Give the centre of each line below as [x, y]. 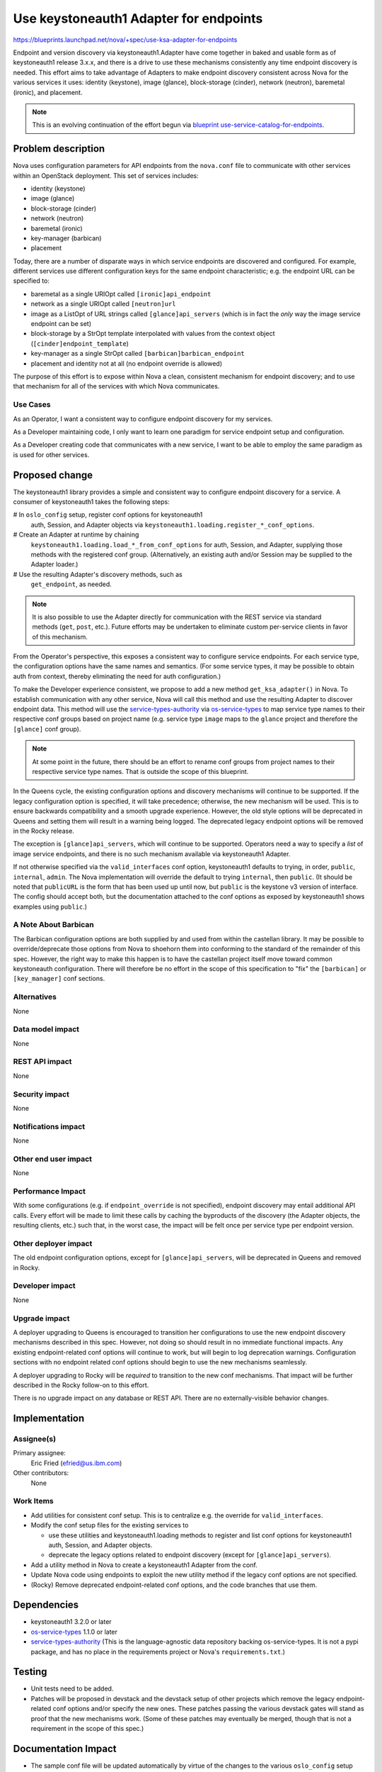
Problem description [59, 149]
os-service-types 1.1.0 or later [74, 1632]
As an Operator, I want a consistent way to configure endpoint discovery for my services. [143, 419]
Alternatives [35, 997]
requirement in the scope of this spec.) [87, 1729]
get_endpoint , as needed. [71, 584]
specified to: [31, 281]
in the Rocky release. [44, 831]
